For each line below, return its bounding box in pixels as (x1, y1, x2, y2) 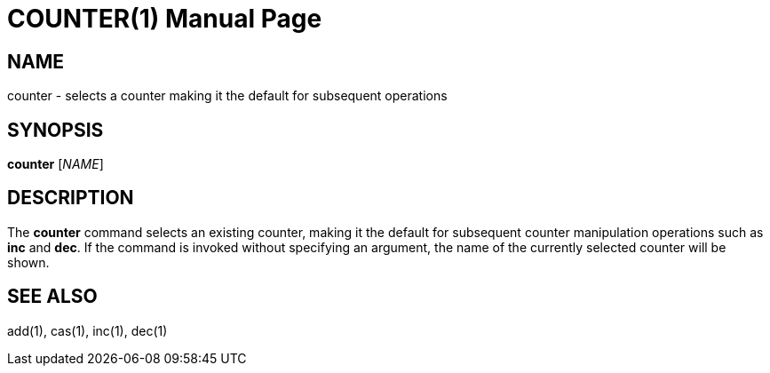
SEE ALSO (7, 285, 98, 308)
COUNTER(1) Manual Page (7, 4, 322, 34)
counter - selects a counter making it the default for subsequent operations (7, 88, 448, 104)
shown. (7, 254, 50, 270)
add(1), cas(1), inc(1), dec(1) (7, 322, 168, 338)
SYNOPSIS (7, 118, 104, 141)
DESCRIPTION (7, 186, 134, 210)
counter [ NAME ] (7, 156, 104, 172)
